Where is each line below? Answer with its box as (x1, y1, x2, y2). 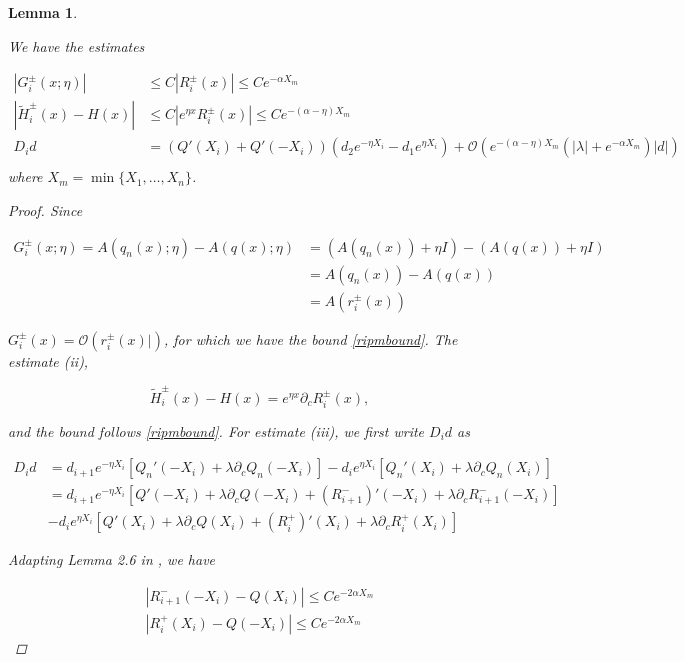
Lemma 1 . (8, 2, 78, 22)
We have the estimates (8, 35, 145, 56)
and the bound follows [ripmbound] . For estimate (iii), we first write (8, 420, 425, 441)
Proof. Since (8, 199, 83, 220)
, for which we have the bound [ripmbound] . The (163, 328, 458, 349)
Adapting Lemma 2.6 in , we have (8, 549, 216, 570)
